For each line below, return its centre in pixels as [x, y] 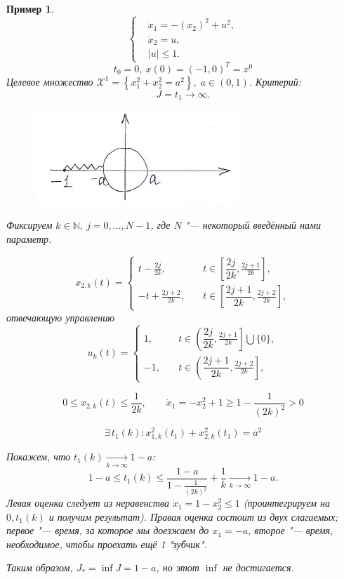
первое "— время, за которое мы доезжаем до [108, 530]
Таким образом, [40, 567]
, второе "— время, [291, 530]
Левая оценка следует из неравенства [88, 503]
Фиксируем [29, 224]
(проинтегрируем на [287, 503]
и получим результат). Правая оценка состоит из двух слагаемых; [193, 516]
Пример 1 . [30, 8]
